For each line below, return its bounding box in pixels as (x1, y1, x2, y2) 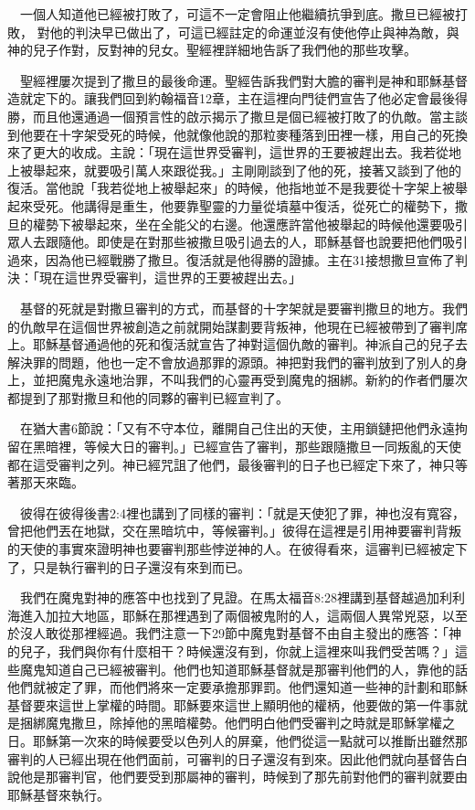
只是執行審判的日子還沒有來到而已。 (32, 557, 250, 576)
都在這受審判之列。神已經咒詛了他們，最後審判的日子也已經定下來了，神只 (7, 454, 455, 474)
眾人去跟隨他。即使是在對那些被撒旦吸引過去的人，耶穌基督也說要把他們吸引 (7, 232, 468, 251)
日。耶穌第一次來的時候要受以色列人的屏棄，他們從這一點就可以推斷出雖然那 (7, 730, 468, 750)
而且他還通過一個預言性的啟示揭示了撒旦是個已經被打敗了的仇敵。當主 (32, 106, 455, 125)
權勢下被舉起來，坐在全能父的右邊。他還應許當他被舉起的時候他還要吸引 (32, 214, 468, 233)
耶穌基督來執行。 (7, 784, 110, 804)
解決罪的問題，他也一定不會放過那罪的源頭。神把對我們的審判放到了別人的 (7, 352, 455, 371)
